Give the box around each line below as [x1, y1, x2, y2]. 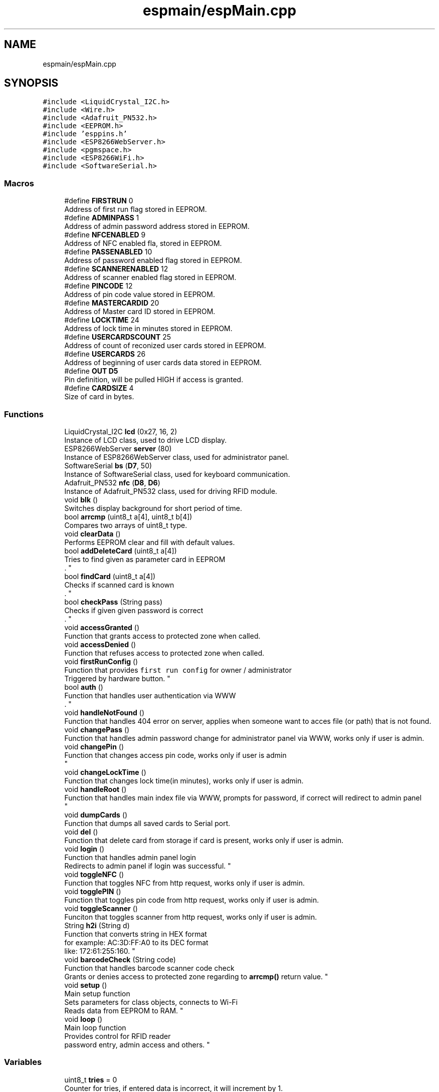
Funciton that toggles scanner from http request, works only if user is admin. [64, 912, 317, 921]
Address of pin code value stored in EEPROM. [64, 290, 215, 299]
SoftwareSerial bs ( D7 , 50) [64, 461, 152, 470]
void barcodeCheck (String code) [64, 955, 176, 964]
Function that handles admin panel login [64, 853, 196, 862]
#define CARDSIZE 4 [64, 384, 134, 393]
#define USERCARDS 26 [64, 350, 146, 359]
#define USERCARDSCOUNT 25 [64, 333, 171, 342]
